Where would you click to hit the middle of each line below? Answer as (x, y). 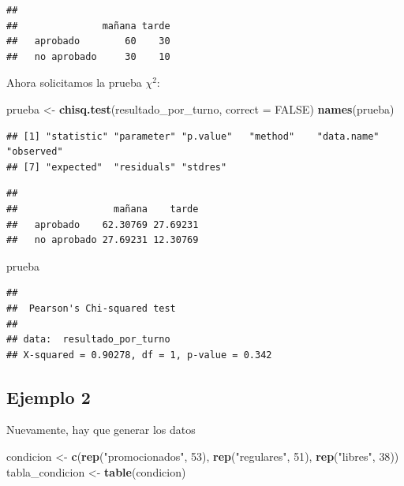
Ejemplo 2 (49, 396)
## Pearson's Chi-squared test (91, 308)
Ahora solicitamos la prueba (74, 82)
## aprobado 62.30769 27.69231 (103, 224)
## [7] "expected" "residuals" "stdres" (117, 167)
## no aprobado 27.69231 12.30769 (103, 240)
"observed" (35, 152)
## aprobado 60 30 (88, 41)
